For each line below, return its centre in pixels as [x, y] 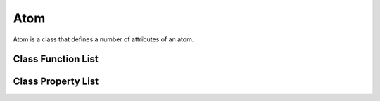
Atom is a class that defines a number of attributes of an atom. [103, 39]
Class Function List [56, 59]
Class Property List [56, 82]
